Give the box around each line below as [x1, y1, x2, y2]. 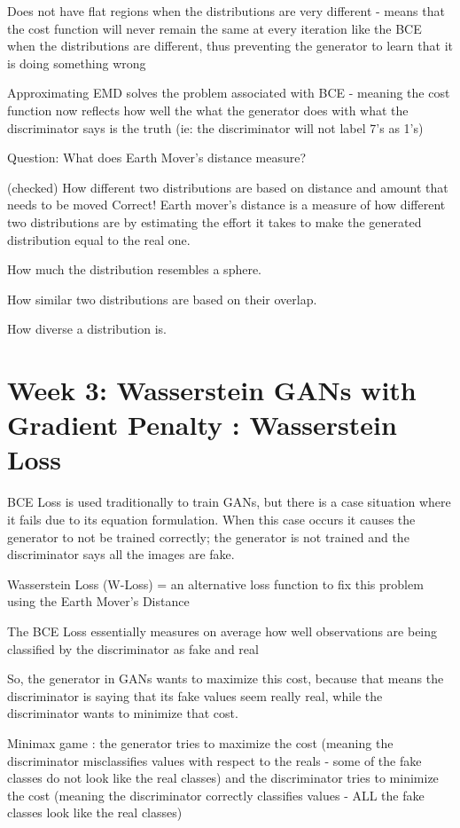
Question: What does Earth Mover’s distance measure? [7, 148, 307, 167]
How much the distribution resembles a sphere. [7, 260, 262, 279]
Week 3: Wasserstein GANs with [7, 372, 417, 408]
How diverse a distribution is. [7, 319, 167, 338]
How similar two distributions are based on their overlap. [7, 289, 317, 308]
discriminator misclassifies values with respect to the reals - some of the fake [7, 751, 422, 769]
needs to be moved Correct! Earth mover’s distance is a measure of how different [7, 195, 446, 214]
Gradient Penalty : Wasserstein [7, 406, 397, 443]
